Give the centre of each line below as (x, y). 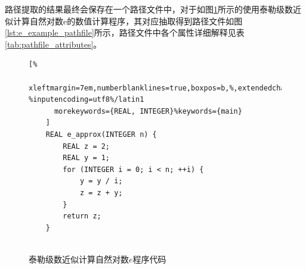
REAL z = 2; (86, 146)
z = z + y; (101, 193)
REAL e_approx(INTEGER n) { (101, 134)
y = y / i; (101, 181)
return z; (82, 216)
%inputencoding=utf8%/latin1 (86, 100)
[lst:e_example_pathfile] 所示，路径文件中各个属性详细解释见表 (125, 32)
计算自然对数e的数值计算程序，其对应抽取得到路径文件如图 (128, 21)
